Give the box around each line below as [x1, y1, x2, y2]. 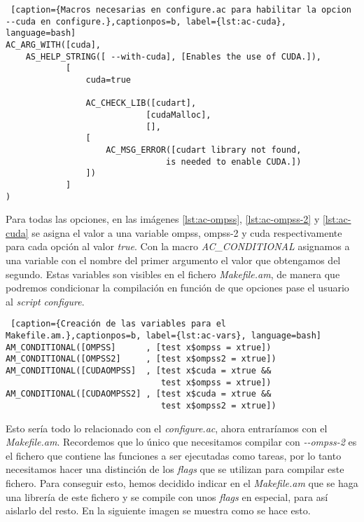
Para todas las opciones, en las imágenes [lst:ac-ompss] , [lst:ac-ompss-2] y [6, 212, 320, 226]
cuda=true [85, 74, 131, 85]
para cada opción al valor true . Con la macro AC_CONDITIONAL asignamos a [6, 239, 350, 254]
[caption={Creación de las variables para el [10, 319, 226, 329]
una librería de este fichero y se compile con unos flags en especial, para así [6, 489, 328, 504]
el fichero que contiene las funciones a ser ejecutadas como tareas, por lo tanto [6, 448, 342, 462]
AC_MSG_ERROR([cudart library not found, [106, 144, 302, 155]
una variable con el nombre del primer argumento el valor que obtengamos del [6, 252, 341, 267]
